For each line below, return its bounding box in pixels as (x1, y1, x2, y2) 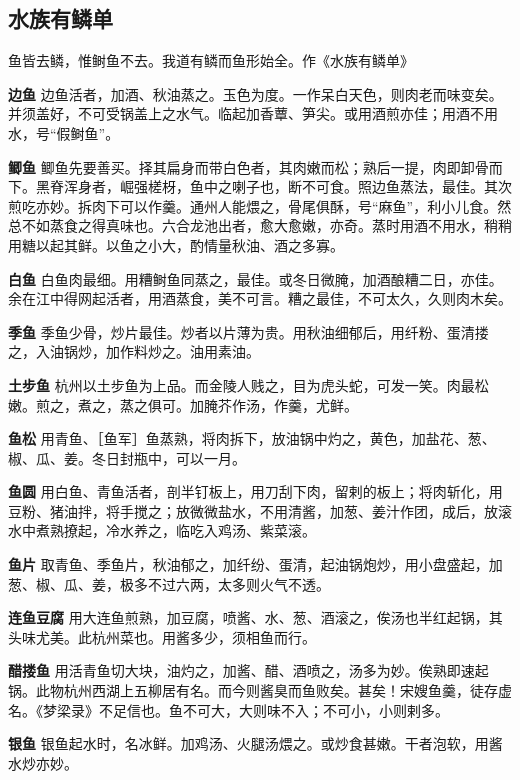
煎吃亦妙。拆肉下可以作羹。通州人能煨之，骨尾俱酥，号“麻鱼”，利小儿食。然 (8, 195, 512, 216)
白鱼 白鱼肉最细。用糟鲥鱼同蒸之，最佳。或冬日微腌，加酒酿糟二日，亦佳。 (8, 268, 503, 289)
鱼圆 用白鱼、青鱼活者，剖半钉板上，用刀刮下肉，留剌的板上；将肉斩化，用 (8, 481, 503, 502)
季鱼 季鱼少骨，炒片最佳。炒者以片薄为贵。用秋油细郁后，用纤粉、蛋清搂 (8, 321, 489, 342)
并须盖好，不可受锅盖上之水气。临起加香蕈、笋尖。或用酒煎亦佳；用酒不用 (8, 103, 498, 124)
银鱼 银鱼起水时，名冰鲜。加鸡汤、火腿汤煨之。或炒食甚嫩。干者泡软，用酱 (8, 733, 503, 754)
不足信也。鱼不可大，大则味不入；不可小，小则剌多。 (98, 699, 449, 720)
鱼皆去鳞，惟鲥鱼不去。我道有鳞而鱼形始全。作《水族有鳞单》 (8, 50, 414, 71)
